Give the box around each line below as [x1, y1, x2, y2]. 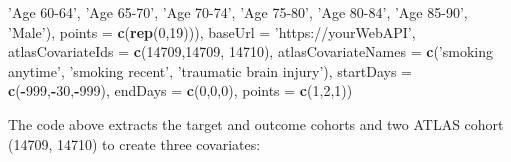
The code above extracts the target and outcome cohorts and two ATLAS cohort [8, 113, 504, 134]
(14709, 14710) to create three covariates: [8, 133, 261, 154]
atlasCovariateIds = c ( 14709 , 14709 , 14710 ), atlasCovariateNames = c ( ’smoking [8, 41, 493, 62]
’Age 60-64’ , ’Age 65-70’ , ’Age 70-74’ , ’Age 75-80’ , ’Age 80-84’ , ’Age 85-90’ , [8, 2, 468, 22]
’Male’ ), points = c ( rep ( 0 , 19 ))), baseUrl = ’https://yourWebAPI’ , [8, 21, 416, 42]
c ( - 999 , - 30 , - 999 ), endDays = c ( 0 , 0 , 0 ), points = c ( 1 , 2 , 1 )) [8, 80, 353, 101]
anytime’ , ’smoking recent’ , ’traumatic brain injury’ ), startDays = [8, 60, 412, 81]
